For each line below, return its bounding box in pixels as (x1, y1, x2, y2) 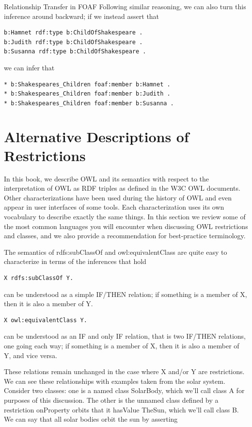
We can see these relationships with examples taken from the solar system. (4, 376, 225, 386)
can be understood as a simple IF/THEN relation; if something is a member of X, (4, 289, 247, 299)
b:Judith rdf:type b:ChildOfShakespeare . (4, 38, 143, 46)
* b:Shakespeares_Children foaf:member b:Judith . (4, 90, 171, 98)
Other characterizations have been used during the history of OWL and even (4, 192, 232, 202)
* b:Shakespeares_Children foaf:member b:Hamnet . (4, 81, 171, 88)
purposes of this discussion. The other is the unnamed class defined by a (4, 394, 219, 405)
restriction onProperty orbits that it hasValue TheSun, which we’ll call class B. (4, 404, 239, 414)
